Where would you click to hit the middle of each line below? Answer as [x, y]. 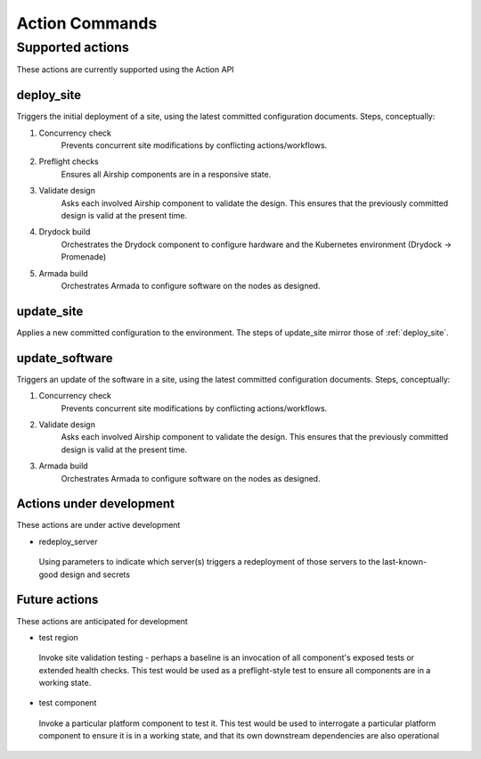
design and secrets [95, 574]
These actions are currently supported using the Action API [126, 70]
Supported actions [73, 47]
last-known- [404, 562]
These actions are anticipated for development [102, 621]
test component [68, 703]
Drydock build [65, 232]
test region [59, 637]
